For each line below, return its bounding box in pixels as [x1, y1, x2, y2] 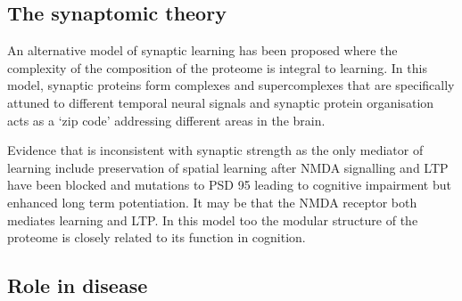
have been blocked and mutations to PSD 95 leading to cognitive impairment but [7, 175, 451, 194]
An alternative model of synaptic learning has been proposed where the [7, 41, 398, 60]
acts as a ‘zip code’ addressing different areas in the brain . [7, 110, 326, 129]
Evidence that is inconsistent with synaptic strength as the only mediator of [7, 141, 424, 159]
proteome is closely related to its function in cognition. [7, 228, 306, 247]
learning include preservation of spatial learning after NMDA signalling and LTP [7, 158, 449, 176]
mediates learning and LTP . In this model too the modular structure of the [7, 210, 418, 229]
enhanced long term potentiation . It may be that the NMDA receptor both [7, 192, 417, 211]
